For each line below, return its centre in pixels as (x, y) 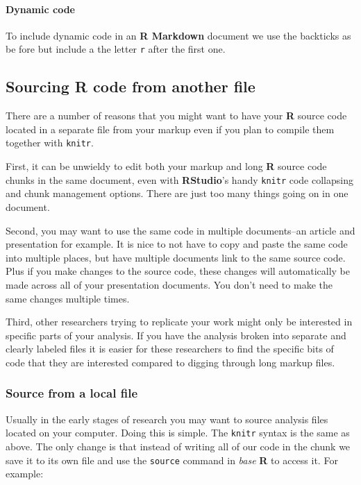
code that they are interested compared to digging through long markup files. (170, 362)
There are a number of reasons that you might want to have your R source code (176, 116)
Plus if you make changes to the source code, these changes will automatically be (178, 271)
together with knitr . (50, 143)
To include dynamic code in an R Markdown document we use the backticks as (178, 35)
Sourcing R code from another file (131, 86)
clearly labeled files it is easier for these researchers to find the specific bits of (170, 349)
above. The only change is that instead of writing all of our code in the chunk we (178, 446)
